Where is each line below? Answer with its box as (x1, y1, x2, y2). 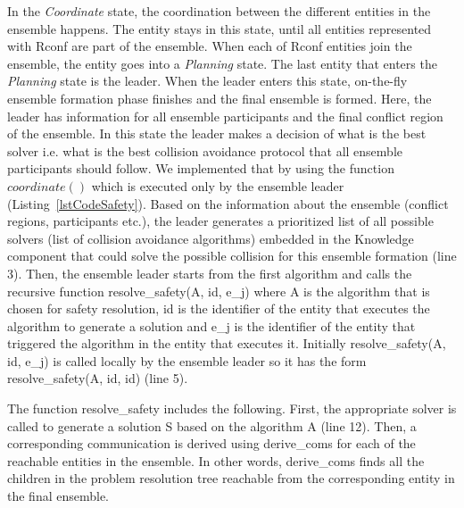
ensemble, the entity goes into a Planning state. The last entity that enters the (7, 54, 437, 72)
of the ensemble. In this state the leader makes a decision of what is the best (7, 124, 427, 143)
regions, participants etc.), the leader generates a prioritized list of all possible (7, 212, 434, 230)
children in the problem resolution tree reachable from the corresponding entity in (7, 469, 455, 487)
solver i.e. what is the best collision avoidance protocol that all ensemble (7, 141, 402, 160)
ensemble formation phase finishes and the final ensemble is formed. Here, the (7, 88, 432, 107)
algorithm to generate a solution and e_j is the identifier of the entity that (7, 316, 416, 335)
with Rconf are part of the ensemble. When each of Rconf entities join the (7, 37, 412, 55)
